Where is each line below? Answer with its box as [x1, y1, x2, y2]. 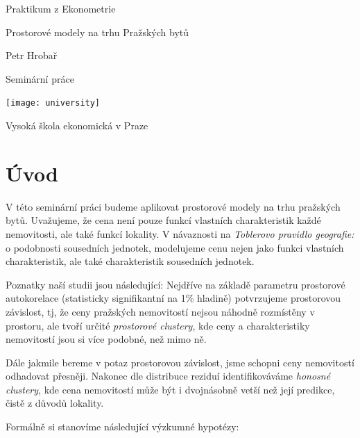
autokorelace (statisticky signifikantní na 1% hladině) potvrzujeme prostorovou [6, 291, 341, 305]
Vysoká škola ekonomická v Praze [6, 118, 148, 133]
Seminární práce [6, 71, 74, 86]
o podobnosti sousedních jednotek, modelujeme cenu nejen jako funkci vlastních [6, 240, 344, 254]
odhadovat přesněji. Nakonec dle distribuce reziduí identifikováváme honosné [6, 368, 331, 383]
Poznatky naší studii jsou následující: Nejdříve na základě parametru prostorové [6, 277, 345, 291]
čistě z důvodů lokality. [6, 396, 104, 410]
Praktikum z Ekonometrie [6, 1, 116, 15]
